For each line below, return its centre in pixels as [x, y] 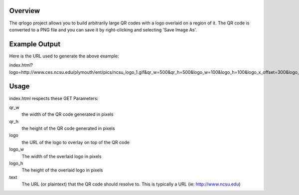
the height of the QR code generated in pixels [68, 128]
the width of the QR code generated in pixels [68, 114]
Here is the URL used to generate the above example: [64, 56]
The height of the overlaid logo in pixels [62, 170]
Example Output [35, 44]
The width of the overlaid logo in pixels [62, 156]
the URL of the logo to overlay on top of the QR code [75, 142]
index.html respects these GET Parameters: [54, 98]
